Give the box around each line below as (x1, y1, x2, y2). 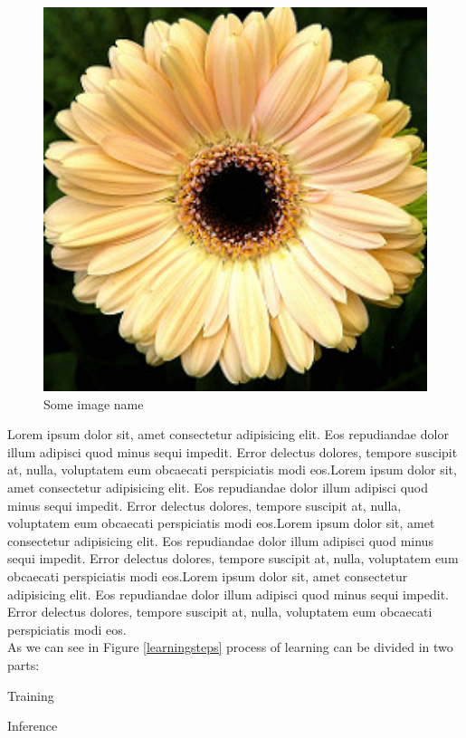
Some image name (43, 394, 144, 413)
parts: (7, 655, 40, 674)
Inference (7, 716, 58, 735)
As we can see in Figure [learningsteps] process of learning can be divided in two (7, 637, 453, 657)
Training (7, 685, 54, 704)
